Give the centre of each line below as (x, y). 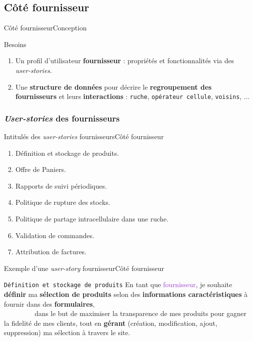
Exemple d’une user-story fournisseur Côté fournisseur (84, 268)
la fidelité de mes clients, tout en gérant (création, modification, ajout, (111, 323)
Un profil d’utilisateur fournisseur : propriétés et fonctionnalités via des (125, 61)
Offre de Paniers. (41, 169)
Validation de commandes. (55, 235)
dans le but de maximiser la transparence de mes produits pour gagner (140, 313)
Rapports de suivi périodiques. (61, 185)
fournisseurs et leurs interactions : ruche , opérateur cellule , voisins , (128, 96)
